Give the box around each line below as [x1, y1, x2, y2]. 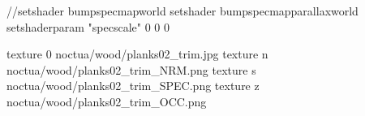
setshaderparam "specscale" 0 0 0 [6, 18, 170, 35]
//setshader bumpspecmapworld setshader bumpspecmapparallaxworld [6, 2, 359, 19]
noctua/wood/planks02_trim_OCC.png [6, 92, 207, 110]
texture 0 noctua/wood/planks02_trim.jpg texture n [6, 45, 268, 62]
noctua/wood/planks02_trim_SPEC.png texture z [6, 77, 260, 94]
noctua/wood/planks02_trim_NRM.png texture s [6, 61, 256, 78]
